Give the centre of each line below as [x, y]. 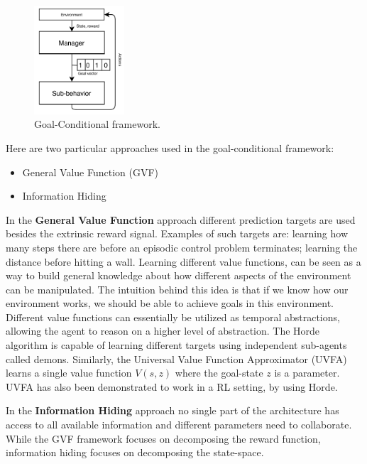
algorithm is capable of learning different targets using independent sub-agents [176, 345]
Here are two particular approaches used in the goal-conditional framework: [170, 147]
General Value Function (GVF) [91, 172]
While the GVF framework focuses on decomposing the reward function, [163, 438]
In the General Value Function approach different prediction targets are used [181, 219]
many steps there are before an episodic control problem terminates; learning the [182, 247]
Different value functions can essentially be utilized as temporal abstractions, [173, 317]
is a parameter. [307, 373]
